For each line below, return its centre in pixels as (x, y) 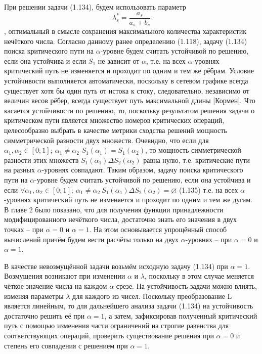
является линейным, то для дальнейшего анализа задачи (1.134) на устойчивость (129, 306)
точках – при (24, 229)
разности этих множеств (41, 160)
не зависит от (119, 60)
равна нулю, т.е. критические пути (197, 160)
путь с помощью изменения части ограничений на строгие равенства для (117, 325)
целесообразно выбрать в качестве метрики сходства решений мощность (116, 130)
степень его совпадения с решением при (66, 345)
